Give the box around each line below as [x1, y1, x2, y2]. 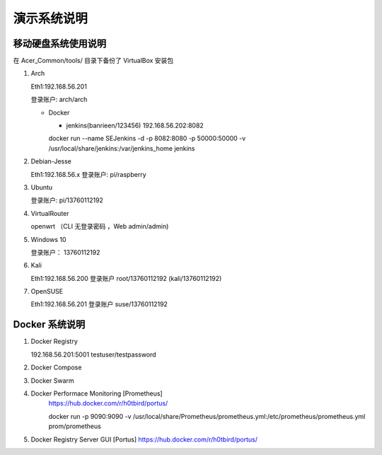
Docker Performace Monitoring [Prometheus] [30, 389, 163, 398]
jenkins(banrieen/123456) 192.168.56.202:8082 [66, 121, 204, 130]
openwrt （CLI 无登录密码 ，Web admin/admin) [30, 222, 169, 231]
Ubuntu [30, 183, 53, 191]
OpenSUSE [30, 287, 64, 296]
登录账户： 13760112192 [30, 248, 100, 256]
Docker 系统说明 [13, 318, 86, 330]
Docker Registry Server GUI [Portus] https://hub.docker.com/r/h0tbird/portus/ [30, 435, 258, 444]
